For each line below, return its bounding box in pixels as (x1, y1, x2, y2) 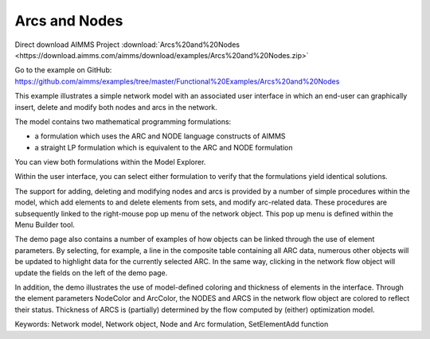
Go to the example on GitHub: (14, 65, 112, 75)
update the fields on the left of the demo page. (14, 267, 168, 278)
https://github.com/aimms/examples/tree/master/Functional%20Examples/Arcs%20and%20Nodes (14, 76, 340, 86)
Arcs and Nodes (14, 12, 123, 29)
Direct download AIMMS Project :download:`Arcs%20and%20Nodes (14, 40, 240, 49)
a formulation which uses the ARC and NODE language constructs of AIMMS (34, 131, 286, 141)
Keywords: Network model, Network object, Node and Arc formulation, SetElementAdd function (14, 319, 329, 329)
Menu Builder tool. (14, 220, 76, 230)
